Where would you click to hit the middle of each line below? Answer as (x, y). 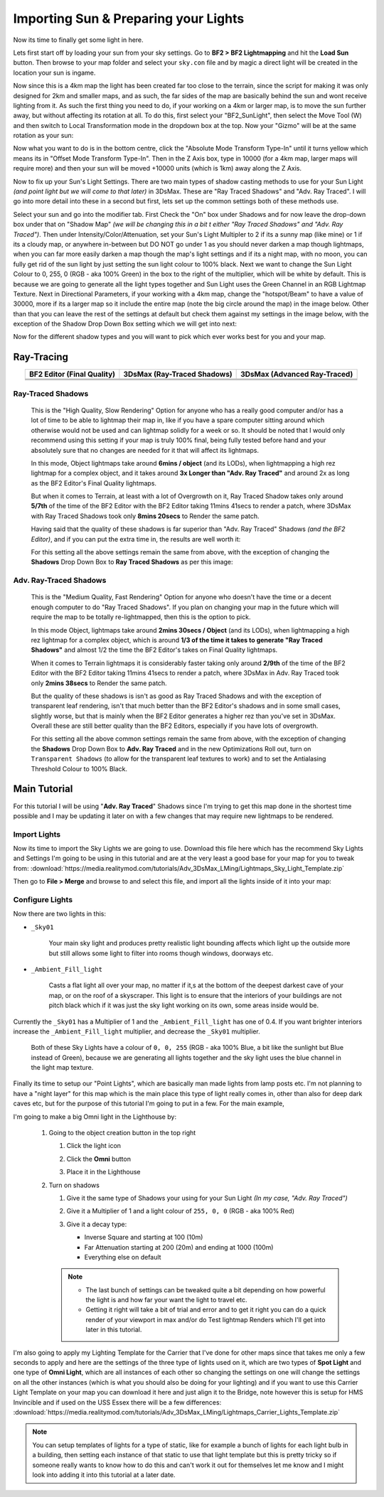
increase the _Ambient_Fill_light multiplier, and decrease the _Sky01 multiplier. (137, 1031)
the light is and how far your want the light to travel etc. (167, 1300)
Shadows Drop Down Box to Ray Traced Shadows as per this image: (132, 562)
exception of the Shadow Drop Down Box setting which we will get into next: (125, 324)
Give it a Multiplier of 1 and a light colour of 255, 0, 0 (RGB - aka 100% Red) (181, 1211)
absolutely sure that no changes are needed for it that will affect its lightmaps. (145, 450)
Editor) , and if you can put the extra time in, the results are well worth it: (136, 539)
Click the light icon (94, 1146)
